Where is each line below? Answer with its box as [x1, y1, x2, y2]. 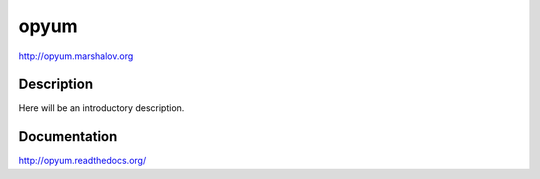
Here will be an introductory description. [18, 102, 185, 114]
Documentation [18, 128, 118, 145]
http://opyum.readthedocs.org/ [18, 155, 147, 167]
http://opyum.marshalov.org [18, 50, 134, 62]
